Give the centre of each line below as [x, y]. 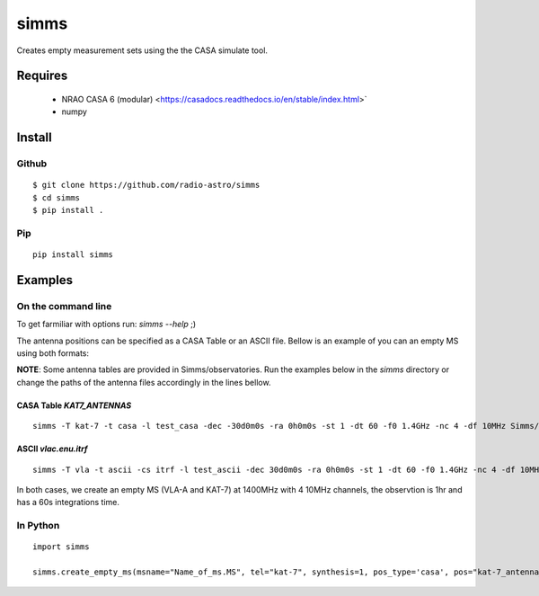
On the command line [64, 306]
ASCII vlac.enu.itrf [52, 449]
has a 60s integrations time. [68, 503]
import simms [61, 547]
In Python [38, 526]
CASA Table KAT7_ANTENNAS [74, 405]
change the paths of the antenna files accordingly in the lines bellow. [144, 382]
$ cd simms [57, 197]
